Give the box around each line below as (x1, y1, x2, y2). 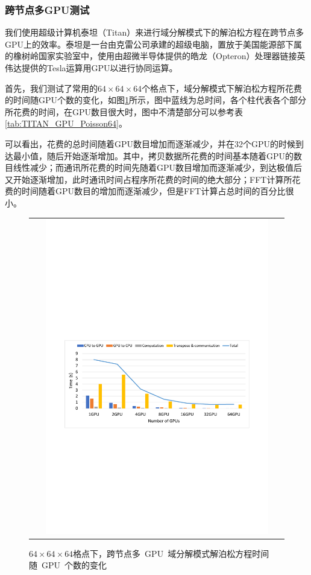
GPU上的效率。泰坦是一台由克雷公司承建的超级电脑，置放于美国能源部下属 (5, 37, 303, 50)
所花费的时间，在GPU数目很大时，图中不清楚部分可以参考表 (5, 105, 243, 118)
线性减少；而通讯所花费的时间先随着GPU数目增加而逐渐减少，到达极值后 (13, 161, 303, 174)
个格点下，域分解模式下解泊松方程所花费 (142, 81, 303, 94)
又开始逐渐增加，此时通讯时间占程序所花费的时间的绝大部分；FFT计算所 (5, 173, 292, 185)
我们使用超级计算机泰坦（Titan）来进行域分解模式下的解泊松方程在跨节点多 (5, 26, 304, 39)
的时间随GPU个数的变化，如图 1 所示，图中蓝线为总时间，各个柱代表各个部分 (5, 94, 307, 106)
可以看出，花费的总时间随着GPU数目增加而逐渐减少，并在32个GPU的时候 (5, 137, 296, 150)
